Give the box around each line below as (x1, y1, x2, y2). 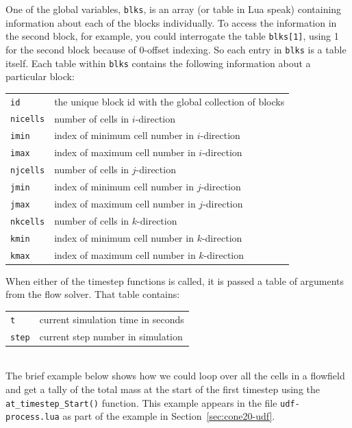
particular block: (5, 69, 75, 84)
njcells (10, 166, 45, 176)
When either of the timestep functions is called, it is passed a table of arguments (5, 273, 344, 288)
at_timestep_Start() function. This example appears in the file (5, 395, 277, 410)
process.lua (5, 412, 60, 423)
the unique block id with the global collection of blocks (54, 94, 285, 108)
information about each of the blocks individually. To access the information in (5, 15, 337, 29)
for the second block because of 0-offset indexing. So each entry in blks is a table (5, 42, 347, 56)
